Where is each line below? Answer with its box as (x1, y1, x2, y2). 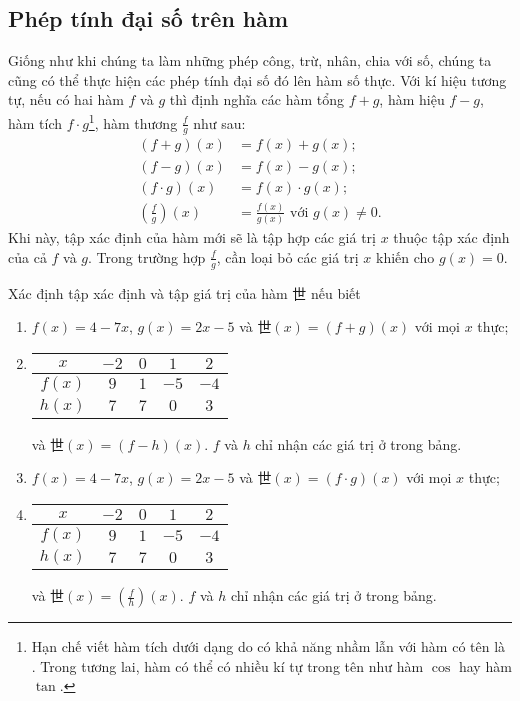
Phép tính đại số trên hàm (8, 3, 289, 34)
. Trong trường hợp (88, 246, 206, 267)
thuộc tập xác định (393, 227, 510, 248)
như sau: (193, 112, 246, 133)
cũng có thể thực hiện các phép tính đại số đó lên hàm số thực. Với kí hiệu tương (8, 69, 507, 90)
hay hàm (458, 655, 512, 676)
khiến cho (376, 246, 435, 267)
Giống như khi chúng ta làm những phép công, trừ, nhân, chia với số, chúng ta (8, 50, 492, 71)
